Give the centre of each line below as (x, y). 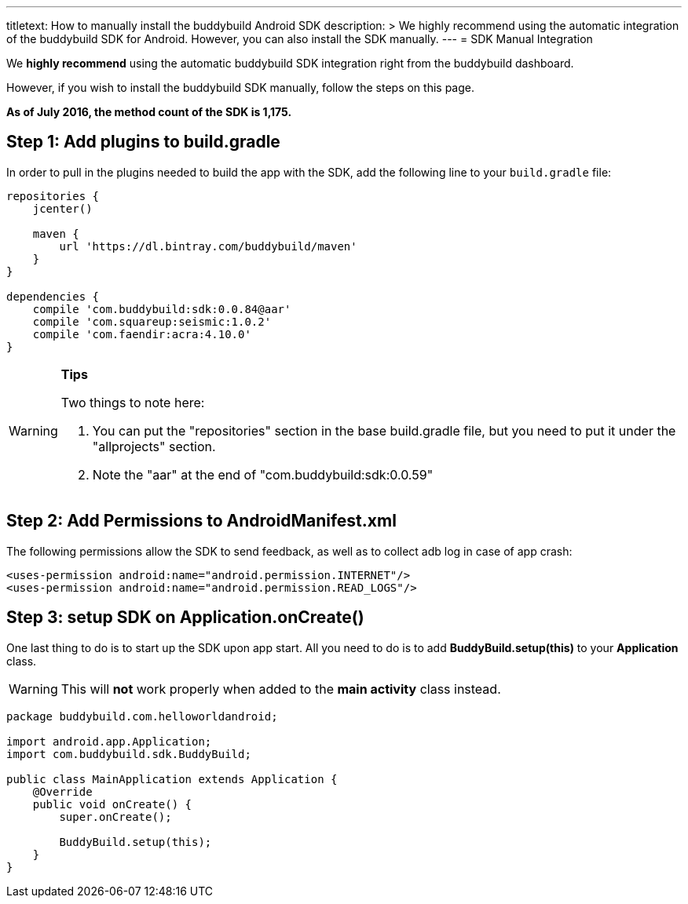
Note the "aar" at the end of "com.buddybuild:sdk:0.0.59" (263, 474)
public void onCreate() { (112, 804)
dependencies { (53, 296)
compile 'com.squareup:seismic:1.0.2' (152, 321)
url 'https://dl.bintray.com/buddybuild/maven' (208, 246)
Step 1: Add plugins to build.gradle (143, 142)
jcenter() (62, 208)
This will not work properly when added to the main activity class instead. (281, 689)
